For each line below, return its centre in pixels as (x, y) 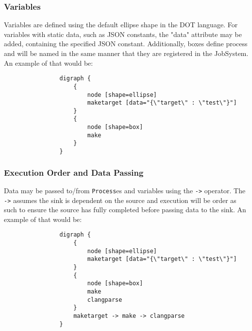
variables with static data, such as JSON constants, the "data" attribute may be (123, 34)
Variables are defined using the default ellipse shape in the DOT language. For (121, 25)
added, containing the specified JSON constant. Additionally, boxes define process (126, 44)
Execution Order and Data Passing (74, 172)
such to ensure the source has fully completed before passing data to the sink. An (125, 210)
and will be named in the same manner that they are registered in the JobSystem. (126, 53)
